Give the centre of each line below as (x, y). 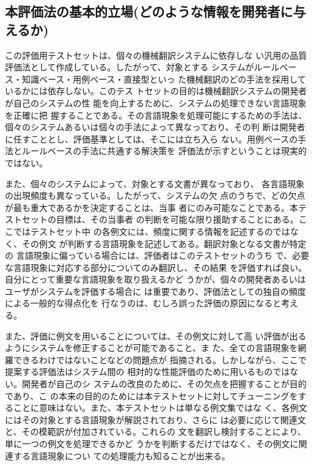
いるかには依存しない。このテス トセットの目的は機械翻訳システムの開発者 (156, 91)
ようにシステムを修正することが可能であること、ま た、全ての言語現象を (152, 348)
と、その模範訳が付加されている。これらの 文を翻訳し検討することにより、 (155, 431)
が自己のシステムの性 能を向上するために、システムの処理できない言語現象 (156, 102)
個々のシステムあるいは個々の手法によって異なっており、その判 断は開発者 (155, 127)
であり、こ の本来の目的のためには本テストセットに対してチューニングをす (156, 395)
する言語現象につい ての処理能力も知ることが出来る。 (122, 455)
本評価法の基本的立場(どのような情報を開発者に (149, 11)
